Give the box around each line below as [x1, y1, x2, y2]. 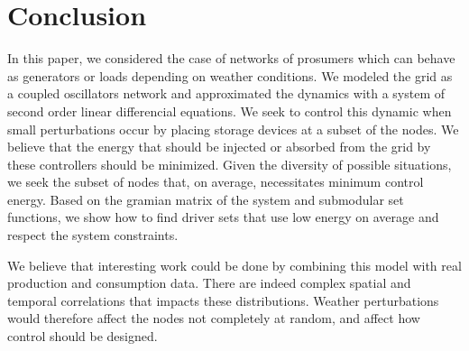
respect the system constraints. [7, 226, 179, 245]
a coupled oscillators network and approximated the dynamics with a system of [7, 84, 446, 103]
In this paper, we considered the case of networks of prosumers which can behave [7, 49, 455, 68]
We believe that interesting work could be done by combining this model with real [7, 255, 462, 274]
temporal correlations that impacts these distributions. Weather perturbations [7, 291, 439, 309]
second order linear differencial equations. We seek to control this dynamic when [7, 101, 452, 120]
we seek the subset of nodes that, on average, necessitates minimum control [7, 172, 424, 191]
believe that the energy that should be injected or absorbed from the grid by [7, 137, 431, 156]
